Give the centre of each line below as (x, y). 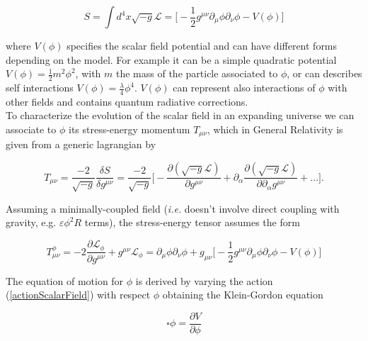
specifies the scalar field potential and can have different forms (202, 45)
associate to (31, 129)
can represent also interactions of (244, 88)
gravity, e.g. (31, 222)
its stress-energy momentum (129, 129)
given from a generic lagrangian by (81, 144)
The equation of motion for (65, 280)
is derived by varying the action (204, 280)
